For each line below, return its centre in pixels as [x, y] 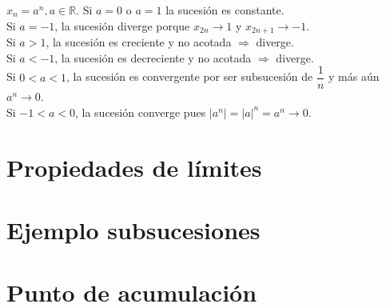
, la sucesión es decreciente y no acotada [153, 57]
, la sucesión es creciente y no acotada [139, 42]
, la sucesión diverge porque [122, 25]
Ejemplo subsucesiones [133, 230]
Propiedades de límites [134, 167]
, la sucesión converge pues [140, 112]
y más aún [354, 76]
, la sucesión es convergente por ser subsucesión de [190, 76]
